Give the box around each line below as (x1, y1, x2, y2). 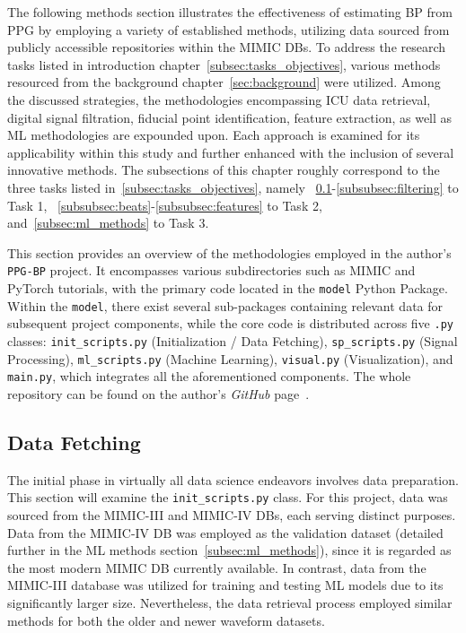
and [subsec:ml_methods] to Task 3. (7, 213, 209, 232)
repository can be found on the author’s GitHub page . (7, 384, 310, 403)
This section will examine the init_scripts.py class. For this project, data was (7, 488, 448, 507)
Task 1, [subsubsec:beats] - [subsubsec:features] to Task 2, (7, 195, 322, 214)
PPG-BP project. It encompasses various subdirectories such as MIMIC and (7, 261, 416, 280)
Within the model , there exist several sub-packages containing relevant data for (7, 296, 444, 315)
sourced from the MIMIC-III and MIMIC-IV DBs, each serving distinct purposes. (7, 505, 456, 524)
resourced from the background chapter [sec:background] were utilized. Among (7, 73, 441, 91)
